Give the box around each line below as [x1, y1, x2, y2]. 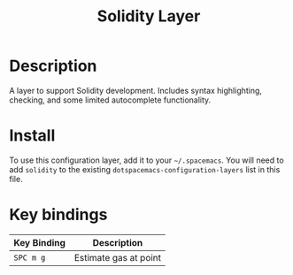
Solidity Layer [96, 6, 201, 27]
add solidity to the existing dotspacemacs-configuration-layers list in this [9, 164, 281, 174]
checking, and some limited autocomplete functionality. [9, 95, 212, 105]
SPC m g [13, 252, 46, 263]
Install [9, 126, 56, 146]
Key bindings [9, 205, 108, 225]
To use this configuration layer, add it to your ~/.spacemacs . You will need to [9, 155, 285, 165]
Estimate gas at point [73, 251, 162, 264]
